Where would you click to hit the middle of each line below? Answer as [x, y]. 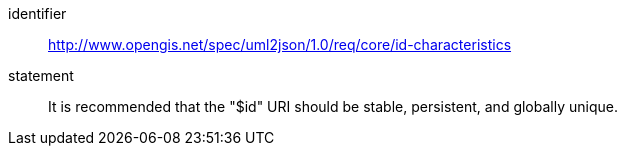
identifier [37, 13]
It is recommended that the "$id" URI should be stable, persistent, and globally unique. [333, 106]
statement [41, 75]
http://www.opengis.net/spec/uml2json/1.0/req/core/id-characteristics [280, 44]
